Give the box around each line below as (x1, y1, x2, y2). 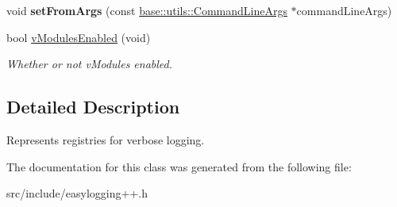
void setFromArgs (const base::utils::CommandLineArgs (6, 2, 287, 18)
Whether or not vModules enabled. (6, 56, 173, 72)
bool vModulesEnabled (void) (6, 29, 151, 45)
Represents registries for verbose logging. (6, 131, 205, 148)
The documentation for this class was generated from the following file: (6, 158, 352, 174)
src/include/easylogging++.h (6, 185, 148, 201)
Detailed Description (6, 94, 180, 119)
